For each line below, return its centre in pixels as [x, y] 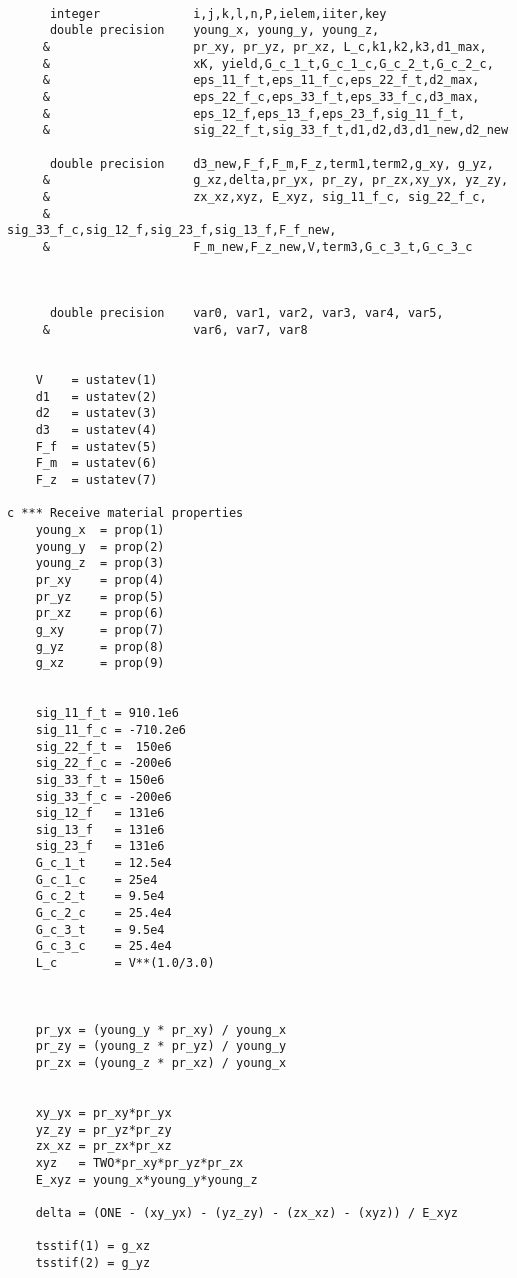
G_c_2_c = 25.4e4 [103, 913]
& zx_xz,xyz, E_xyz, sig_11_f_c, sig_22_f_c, [264, 196]
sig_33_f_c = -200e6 [103, 796]
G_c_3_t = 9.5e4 [100, 929]
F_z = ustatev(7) [96, 480]
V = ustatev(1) [96, 380]
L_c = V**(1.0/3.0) [125, 963]
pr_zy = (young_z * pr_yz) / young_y [161, 1046]
